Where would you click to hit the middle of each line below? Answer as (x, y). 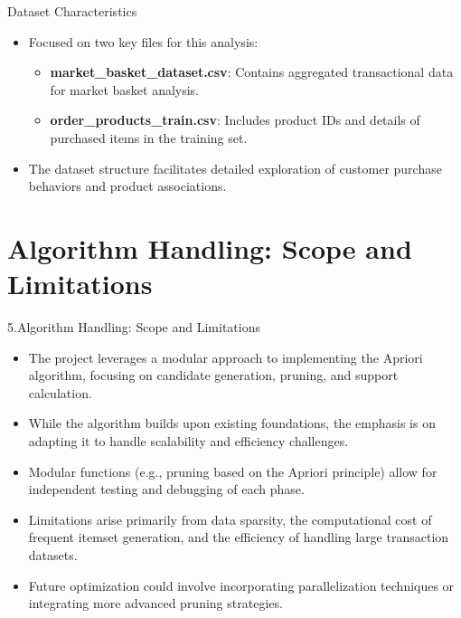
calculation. (60, 392)
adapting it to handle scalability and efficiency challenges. (188, 441)
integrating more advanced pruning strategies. (155, 603)
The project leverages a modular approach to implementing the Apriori (226, 357)
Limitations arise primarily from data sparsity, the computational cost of (230, 519)
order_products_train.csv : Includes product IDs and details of (235, 120)
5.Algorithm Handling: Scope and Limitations (134, 327)
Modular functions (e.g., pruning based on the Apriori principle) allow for (233, 471)
